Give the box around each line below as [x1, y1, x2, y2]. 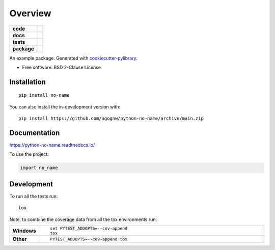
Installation [9, 77, 46, 86]
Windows [12, 227, 36, 234]
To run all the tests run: [9, 193, 58, 199]
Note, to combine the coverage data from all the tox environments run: [9, 216, 157, 223]
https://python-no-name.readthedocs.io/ [9, 142, 95, 148]
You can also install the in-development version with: [9, 103, 121, 109]
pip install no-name [18, 92, 70, 98]
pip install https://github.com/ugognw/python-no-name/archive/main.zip [18, 116, 204, 122]
